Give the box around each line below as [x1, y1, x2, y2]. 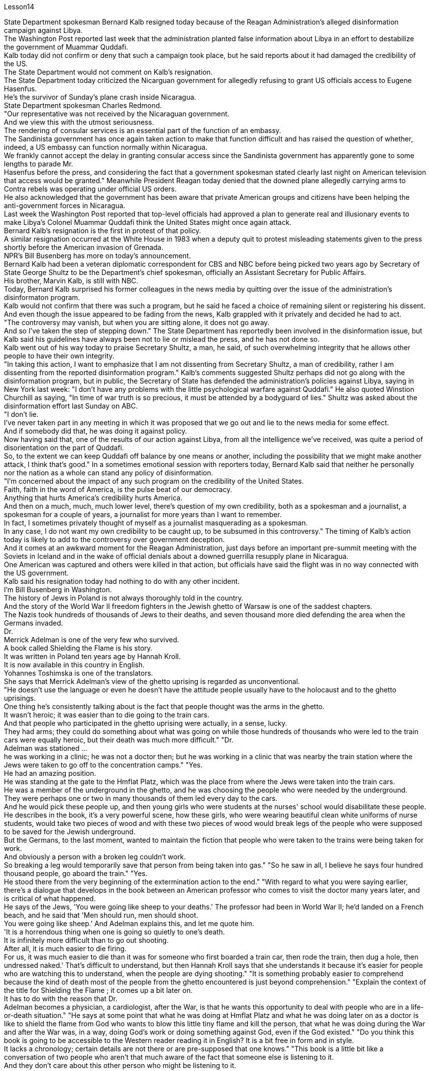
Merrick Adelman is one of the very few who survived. [4, 635, 179, 644]
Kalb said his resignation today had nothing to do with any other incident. [4, 577, 240, 585]
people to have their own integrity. [4, 352, 114, 360]
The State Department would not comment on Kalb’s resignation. [4, 68, 213, 76]
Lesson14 [4, 2, 34, 11]
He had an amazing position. [4, 769, 96, 777]
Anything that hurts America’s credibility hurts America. [4, 494, 183, 502]
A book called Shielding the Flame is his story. [4, 644, 153, 652]
